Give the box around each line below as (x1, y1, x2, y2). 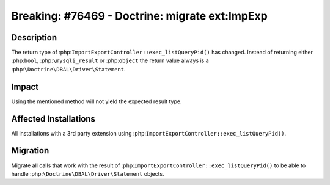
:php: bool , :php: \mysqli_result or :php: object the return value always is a (11, 57, 209, 64)
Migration (11, 145, 50, 156)
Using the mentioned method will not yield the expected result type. (11, 98, 182, 105)
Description (11, 32, 57, 43)
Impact (11, 81, 39, 92)
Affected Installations (11, 114, 96, 124)
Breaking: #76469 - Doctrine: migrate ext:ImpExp (11, 9, 268, 23)
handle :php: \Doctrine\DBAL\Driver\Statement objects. (11, 170, 164, 177)
